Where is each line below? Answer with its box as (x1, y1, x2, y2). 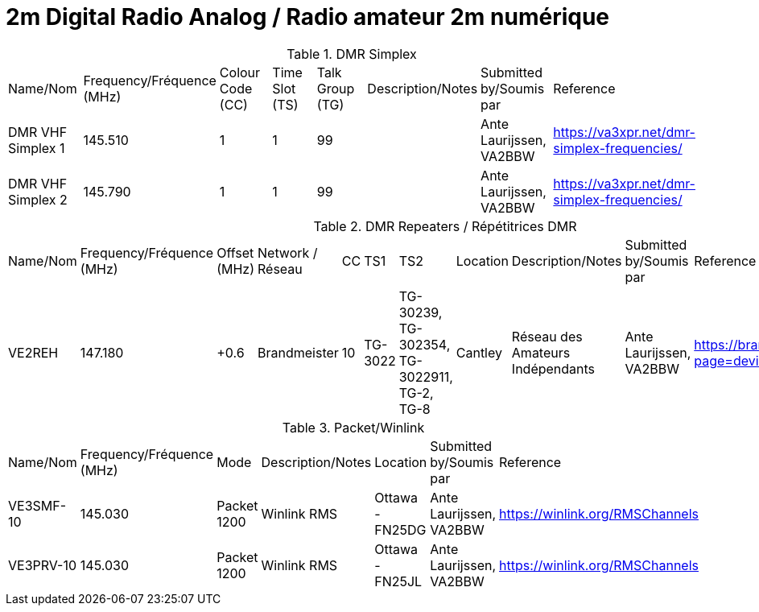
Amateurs (511, 344, 571, 361)
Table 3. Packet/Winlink (282, 419, 425, 436)
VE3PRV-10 (8, 556, 76, 573)
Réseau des (511, 328, 583, 345)
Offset (217, 244, 254, 261)
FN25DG (374, 521, 427, 538)
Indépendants (511, 360, 596, 377)
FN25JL (374, 573, 423, 589)
